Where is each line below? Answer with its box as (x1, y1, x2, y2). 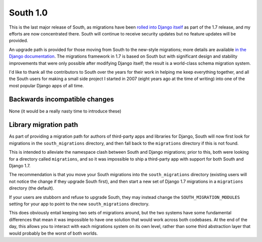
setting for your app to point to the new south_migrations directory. (9, 201, 150, 207)
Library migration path (9, 121, 79, 129)
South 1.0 (9, 7, 48, 18)
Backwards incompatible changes (9, 95, 114, 104)
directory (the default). (9, 185, 54, 191)
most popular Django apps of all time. (9, 82, 84, 88)
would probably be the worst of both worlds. (9, 230, 98, 236)
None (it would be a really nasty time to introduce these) (9, 108, 121, 114)
